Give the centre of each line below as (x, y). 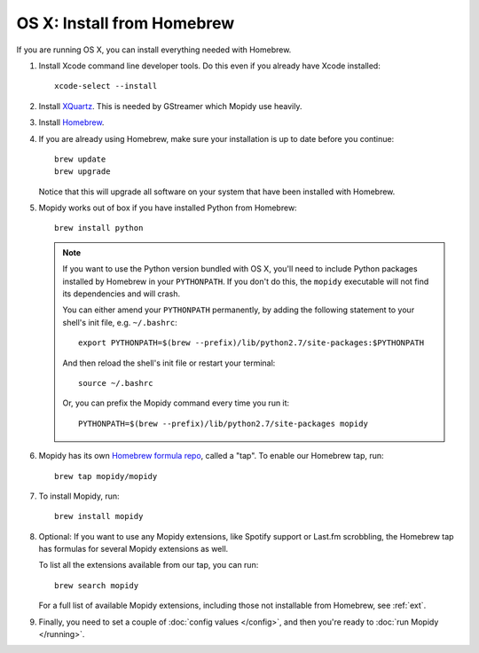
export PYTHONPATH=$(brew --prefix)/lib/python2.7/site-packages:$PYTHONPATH (251, 343)
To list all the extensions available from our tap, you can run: (149, 565)
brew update (80, 159)
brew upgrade (82, 172)
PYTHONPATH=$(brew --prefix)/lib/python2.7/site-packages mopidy (223, 423)
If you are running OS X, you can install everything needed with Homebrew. (154, 50)
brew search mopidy (97, 585)
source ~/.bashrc (116, 383)
